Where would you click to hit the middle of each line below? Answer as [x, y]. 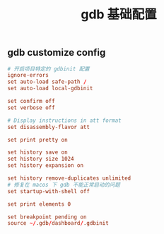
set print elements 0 [39, 204]
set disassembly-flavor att [49, 127]
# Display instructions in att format [64, 121]
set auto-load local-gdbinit [50, 89]
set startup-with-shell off [49, 191]
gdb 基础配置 [119, 14]
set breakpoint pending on [47, 217]
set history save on [38, 152]
